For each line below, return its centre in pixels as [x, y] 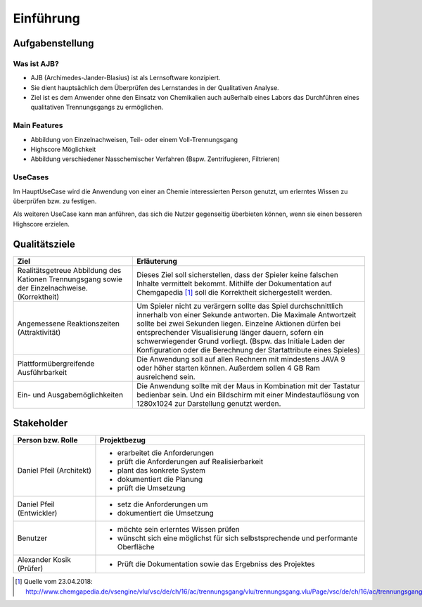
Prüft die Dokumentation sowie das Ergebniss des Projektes [216, 564]
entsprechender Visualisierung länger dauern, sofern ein [230, 332]
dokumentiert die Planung [160, 480]
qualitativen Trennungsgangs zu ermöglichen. [97, 107]
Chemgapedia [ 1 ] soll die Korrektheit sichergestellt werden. [234, 292]
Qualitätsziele [44, 244]
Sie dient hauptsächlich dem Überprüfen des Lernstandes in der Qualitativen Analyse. [155, 87]
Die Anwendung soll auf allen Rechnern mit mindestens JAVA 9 [241, 359]
